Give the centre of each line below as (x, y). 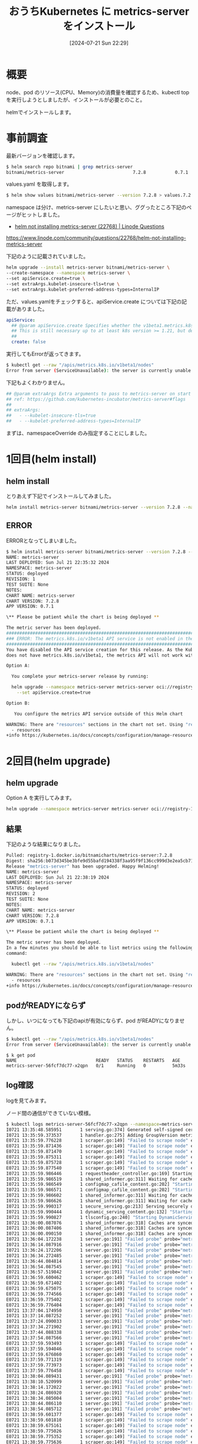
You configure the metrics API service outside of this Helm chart (98, 714)
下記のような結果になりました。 (45, 844)
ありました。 (32, 309)
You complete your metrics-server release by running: (80, 677)
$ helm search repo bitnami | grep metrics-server (70, 167)
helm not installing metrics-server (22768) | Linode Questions (90, 226)
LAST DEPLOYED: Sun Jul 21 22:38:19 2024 (58, 877)
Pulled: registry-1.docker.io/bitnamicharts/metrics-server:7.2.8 (89, 855)
